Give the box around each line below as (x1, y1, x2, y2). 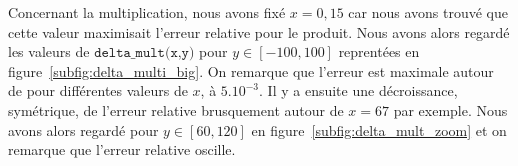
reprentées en (338, 41, 420, 62)
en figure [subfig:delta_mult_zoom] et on (251, 119, 507, 140)
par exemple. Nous (393, 99, 508, 120)
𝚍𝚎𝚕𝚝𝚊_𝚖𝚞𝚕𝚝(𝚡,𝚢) (94, 46, 195, 61)
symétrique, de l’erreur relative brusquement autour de (8, 99, 344, 120)
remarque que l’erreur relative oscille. (8, 139, 236, 160)
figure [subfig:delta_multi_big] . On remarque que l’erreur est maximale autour (8, 60, 494, 81)
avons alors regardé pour (8, 119, 159, 140)
